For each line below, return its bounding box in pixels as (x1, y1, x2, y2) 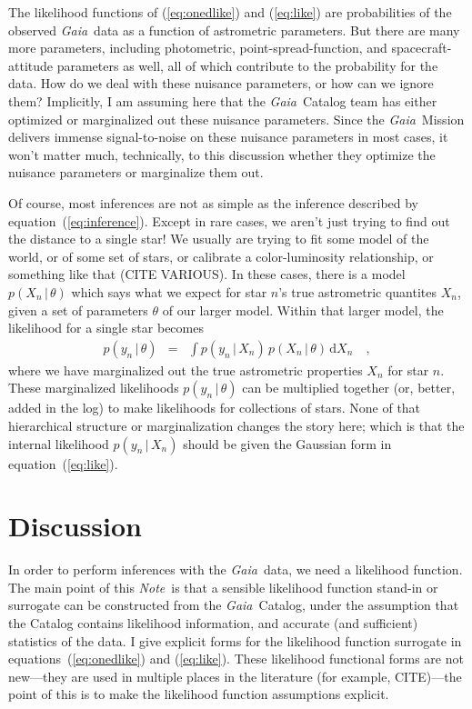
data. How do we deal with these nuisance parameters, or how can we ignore (8, 74, 434, 93)
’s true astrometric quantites (278, 282, 437, 301)
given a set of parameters (8, 300, 148, 319)
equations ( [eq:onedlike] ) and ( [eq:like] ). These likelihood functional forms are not (8, 649, 464, 668)
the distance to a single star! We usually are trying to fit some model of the (8, 229, 429, 248)
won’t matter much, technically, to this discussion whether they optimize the (8, 145, 436, 164)
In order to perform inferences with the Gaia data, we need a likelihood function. (8, 560, 463, 579)
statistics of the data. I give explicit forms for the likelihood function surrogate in (8, 631, 462, 650)
